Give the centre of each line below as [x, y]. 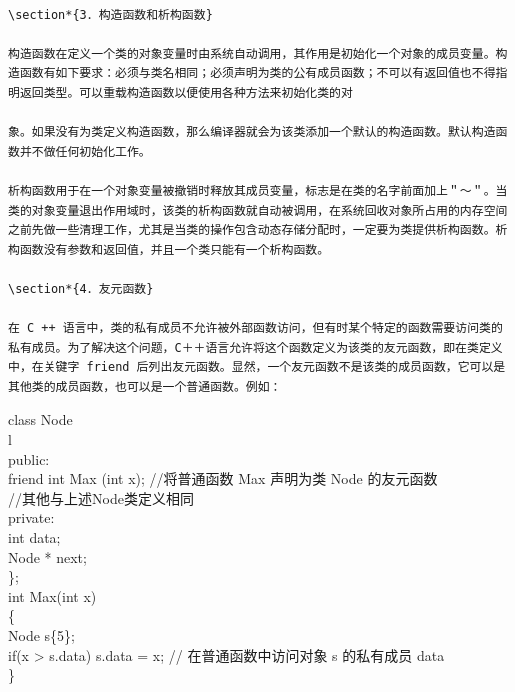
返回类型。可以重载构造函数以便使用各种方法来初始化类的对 [186, 92]
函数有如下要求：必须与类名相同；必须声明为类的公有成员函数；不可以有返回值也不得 [257, 73]
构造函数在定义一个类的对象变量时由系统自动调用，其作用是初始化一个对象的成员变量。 [252, 53]
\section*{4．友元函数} [81, 288]
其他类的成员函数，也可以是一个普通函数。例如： [145, 386]
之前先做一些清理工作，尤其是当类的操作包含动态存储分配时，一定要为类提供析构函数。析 [258, 230]
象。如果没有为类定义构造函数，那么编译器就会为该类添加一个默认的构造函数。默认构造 [252, 132]
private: [31, 517]
